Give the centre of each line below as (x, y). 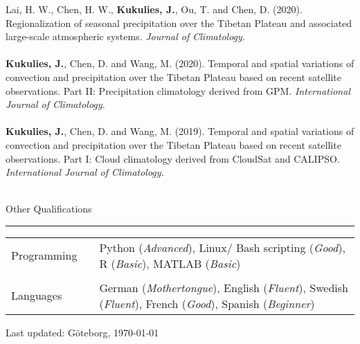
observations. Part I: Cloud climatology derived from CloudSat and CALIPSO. (173, 158)
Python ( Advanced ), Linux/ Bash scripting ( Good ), (222, 247)
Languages (37, 296)
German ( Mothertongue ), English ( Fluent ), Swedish (224, 287)
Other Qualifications (49, 209)
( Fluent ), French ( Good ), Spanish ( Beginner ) (207, 303)
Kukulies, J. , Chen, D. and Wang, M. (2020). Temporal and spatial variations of (180, 63)
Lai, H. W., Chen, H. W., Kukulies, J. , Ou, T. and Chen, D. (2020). (154, 9)
